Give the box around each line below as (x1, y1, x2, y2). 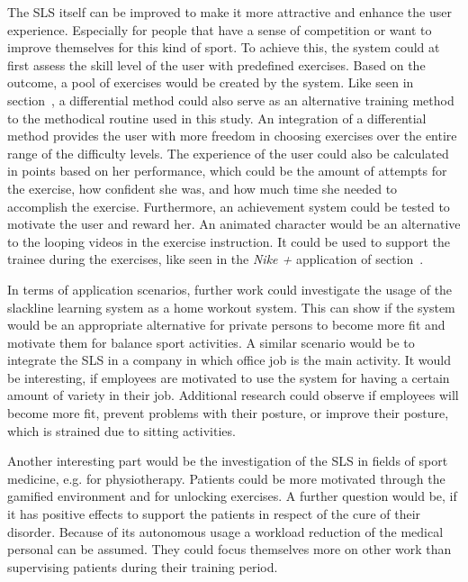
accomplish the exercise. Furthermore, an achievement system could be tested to (7, 196, 450, 215)
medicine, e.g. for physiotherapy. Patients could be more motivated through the (7, 468, 445, 487)
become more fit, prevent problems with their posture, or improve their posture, (7, 404, 449, 423)
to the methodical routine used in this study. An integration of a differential (7, 108, 427, 127)
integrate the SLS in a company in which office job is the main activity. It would (7, 350, 452, 369)
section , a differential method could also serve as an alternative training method (7, 90, 454, 109)
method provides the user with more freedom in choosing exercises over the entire (7, 126, 457, 145)
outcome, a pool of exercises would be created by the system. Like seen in (7, 73, 414, 92)
